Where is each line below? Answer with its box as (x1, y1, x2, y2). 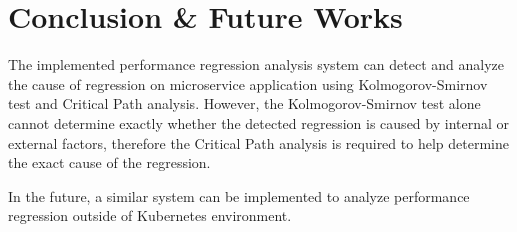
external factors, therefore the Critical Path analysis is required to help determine (8, 132, 509, 153)
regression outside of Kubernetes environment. (8, 205, 292, 226)
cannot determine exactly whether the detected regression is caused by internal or (8, 112, 510, 133)
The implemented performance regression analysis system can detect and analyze (8, 54, 505, 75)
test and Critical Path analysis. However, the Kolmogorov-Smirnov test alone (8, 93, 481, 114)
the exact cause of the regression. (8, 152, 211, 173)
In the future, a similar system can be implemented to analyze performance (8, 185, 470, 206)
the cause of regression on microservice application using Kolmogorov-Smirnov (8, 73, 488, 94)
